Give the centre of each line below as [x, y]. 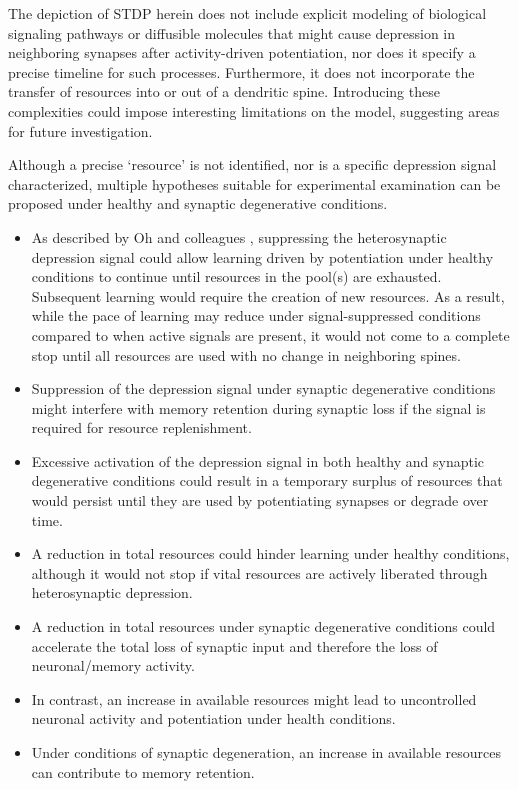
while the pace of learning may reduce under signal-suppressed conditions [256, 315]
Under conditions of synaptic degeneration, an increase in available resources [266, 752]
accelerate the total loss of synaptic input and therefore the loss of [234, 645]
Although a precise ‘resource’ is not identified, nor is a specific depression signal [252, 164]
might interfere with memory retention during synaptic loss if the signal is [258, 407]
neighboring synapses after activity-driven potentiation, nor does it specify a [242, 52]
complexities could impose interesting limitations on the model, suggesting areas [254, 110]
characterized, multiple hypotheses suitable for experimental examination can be [254, 183]
